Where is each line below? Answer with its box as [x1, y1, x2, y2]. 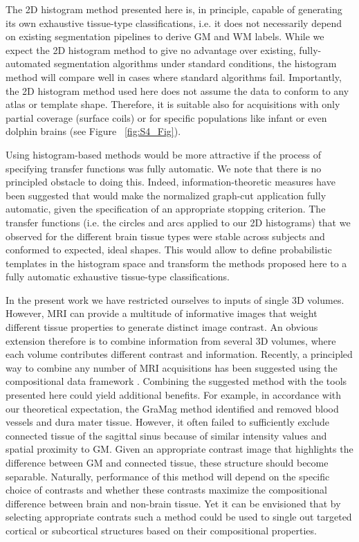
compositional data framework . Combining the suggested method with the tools [6, 374, 347, 388]
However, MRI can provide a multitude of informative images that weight [6, 306, 317, 320]
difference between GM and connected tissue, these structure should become [6, 455, 329, 469]
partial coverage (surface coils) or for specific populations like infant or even [6, 110, 327, 125]
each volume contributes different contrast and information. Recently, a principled [6, 347, 353, 361]
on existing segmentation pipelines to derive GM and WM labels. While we [6, 29, 324, 44]
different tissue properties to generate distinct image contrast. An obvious [6, 320, 318, 334]
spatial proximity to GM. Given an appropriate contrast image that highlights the [6, 442, 353, 456]
